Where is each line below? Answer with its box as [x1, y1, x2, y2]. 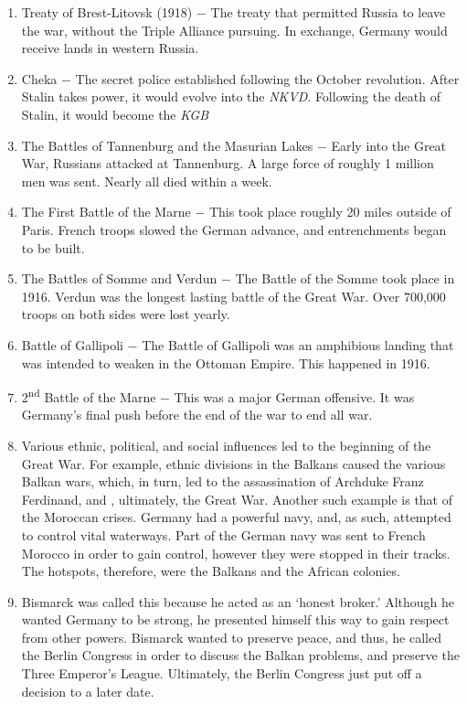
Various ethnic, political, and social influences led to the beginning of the [21, 435, 431, 454]
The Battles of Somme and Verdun [21, 269, 218, 288]
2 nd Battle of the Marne [21, 385, 156, 406]
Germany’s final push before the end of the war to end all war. [21, 405, 373, 424]
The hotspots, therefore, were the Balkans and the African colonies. [21, 561, 400, 581]
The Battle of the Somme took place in [235, 269, 455, 288]
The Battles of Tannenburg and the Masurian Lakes [21, 135, 313, 155]
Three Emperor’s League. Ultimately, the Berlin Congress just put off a [21, 664, 422, 683]
